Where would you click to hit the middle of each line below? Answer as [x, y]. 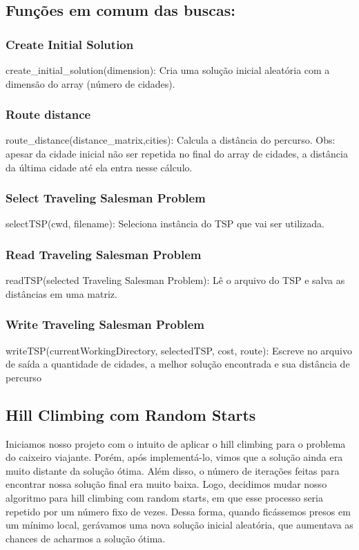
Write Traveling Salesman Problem [105, 324]
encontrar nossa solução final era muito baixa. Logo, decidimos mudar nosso [166, 484]
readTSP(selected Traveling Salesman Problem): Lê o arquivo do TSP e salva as [175, 280]
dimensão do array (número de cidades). [90, 83]
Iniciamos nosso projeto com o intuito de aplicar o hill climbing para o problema [176, 443]
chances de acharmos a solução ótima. [86, 538]
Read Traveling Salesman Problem [104, 254]
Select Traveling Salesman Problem [106, 198]
